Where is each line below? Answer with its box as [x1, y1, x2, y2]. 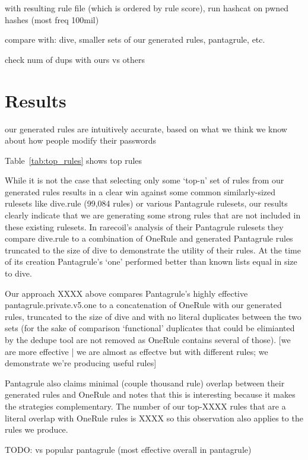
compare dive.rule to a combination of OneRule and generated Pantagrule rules [5, 232, 293, 245]
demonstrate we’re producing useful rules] [5, 357, 157, 369]
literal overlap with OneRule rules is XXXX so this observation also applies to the [5, 411, 303, 424]
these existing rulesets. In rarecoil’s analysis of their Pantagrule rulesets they [5, 220, 284, 233]
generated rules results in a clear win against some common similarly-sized [5, 185, 276, 198]
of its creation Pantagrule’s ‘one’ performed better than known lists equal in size [5, 255, 297, 268]
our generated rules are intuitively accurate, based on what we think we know [5, 122, 287, 135]
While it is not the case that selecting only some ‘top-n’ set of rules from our [5, 174, 284, 186]
